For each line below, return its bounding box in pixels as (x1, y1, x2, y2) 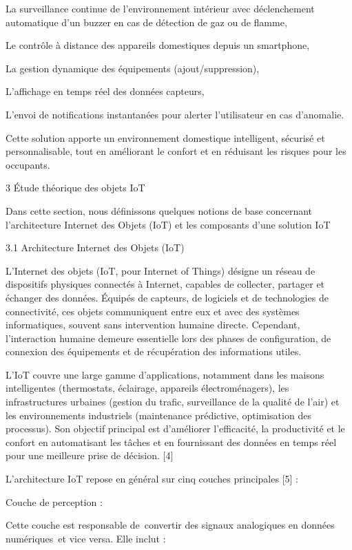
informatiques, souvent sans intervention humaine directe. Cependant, (6, 317, 300, 332)
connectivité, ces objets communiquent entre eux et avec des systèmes (6, 304, 300, 318)
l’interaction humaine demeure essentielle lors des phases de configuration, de (6, 330, 331, 345)
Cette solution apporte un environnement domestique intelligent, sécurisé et (6, 130, 325, 145)
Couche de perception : (6, 494, 103, 509)
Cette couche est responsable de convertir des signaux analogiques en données (6, 518, 335, 532)
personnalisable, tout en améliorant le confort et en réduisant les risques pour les (6, 144, 346, 158)
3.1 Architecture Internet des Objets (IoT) (6, 240, 185, 255)
